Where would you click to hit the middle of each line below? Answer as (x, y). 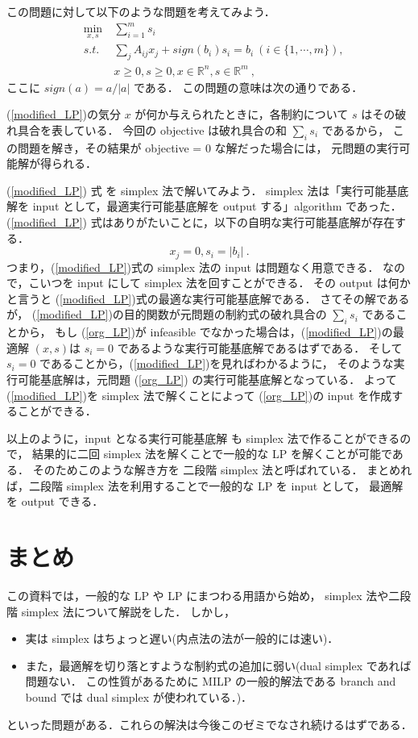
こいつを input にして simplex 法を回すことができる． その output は (208, 283)
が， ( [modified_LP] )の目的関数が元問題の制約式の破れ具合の (167, 314)
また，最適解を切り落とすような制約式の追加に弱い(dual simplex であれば (218, 665)
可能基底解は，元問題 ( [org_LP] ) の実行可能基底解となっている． (189, 379)
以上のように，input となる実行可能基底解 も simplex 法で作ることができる (203, 438)
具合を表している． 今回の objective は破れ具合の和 (152, 129)
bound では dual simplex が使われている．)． (139, 696)
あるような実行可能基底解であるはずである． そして (265, 347)
